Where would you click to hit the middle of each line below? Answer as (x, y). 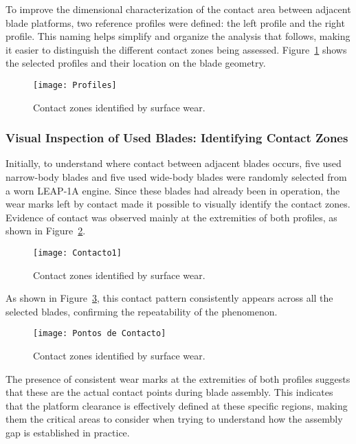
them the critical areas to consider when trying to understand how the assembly (174, 419)
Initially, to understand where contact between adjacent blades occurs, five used (174, 163)
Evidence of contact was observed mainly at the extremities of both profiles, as (171, 217)
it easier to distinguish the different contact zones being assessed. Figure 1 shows (176, 49)
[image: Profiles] (75, 85)
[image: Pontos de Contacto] (100, 334)
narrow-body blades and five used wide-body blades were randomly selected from (176, 177)
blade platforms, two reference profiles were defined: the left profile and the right (175, 22)
